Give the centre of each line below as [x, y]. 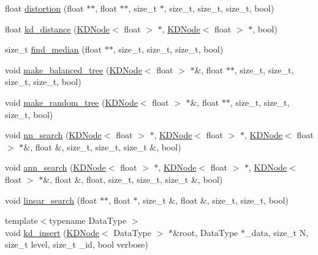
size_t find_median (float [53, 49]
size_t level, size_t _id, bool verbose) [77, 244]
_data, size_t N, [277, 232]
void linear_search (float [51, 200]
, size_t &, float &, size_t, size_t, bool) [213, 200]
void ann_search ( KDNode [55, 167]
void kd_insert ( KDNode [52, 232]
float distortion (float [44, 8]
